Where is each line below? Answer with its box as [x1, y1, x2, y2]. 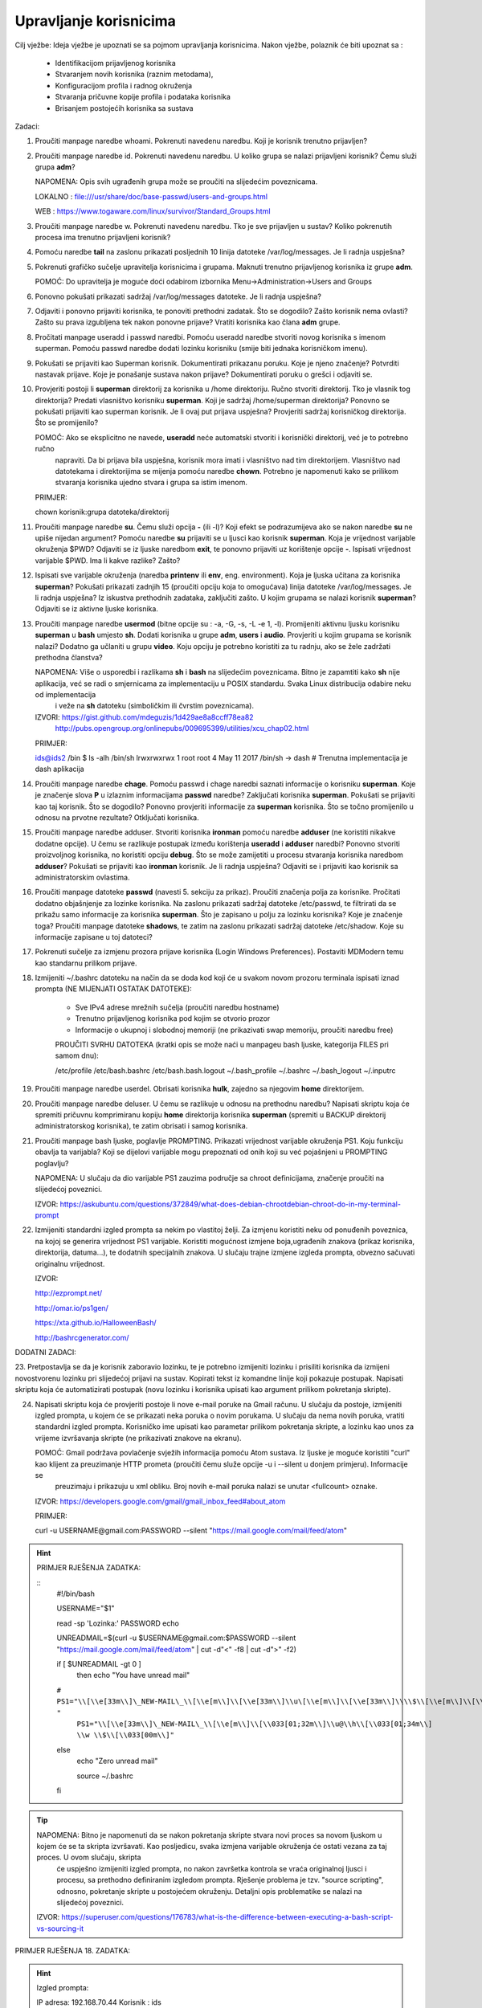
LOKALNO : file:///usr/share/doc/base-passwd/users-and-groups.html [35, 191, 268, 201]
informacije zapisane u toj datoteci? [35, 932, 153, 941]
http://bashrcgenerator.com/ [35, 1333, 129, 1342]
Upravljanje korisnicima [14, 12, 177, 30]
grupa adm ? [35, 162, 76, 172]
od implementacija [35, 690, 96, 700]
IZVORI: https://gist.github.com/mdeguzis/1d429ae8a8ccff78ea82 [35, 712, 254, 722]
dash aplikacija [35, 764, 84, 774]
